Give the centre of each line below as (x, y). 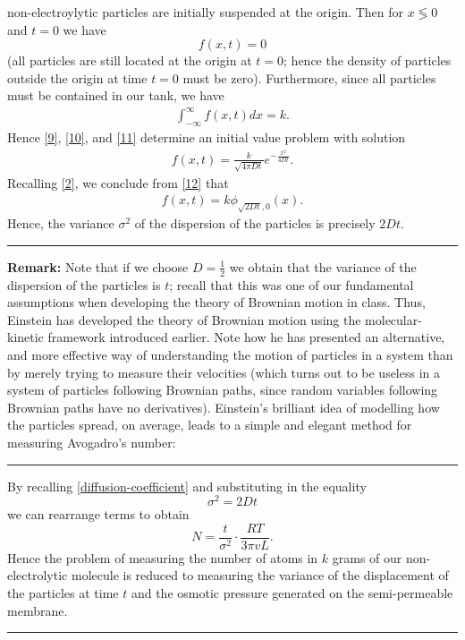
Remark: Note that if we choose (98, 266)
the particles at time (63, 593)
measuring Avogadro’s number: (92, 442)
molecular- (393, 319)
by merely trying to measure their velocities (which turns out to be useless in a (224, 372)
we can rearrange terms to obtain (98, 514)
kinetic (25, 337)
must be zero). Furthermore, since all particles (309, 77)
